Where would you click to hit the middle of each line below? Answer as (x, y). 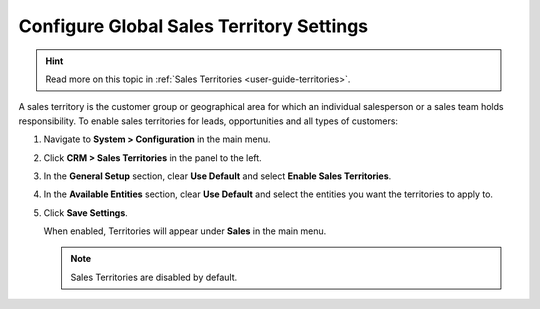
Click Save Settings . (86, 212)
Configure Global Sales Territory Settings (193, 26)
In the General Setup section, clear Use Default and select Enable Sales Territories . (217, 176)
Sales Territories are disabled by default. (154, 277)
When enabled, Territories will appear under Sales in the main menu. (185, 231)
